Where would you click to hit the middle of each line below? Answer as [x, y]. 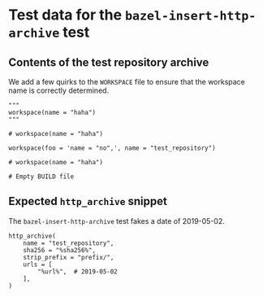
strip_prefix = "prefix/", [69, 257]
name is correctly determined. [59, 90]
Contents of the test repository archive [109, 62]
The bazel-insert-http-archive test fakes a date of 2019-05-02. [116, 221]
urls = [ [38, 264]
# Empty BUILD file [41, 177]
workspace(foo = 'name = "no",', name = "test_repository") [112, 148]
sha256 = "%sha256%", [59, 250]
